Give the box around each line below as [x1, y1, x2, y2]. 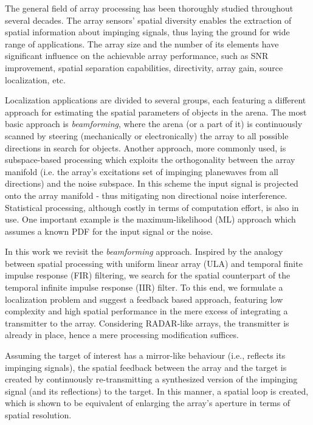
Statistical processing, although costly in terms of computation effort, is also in [5, 201, 299, 213]
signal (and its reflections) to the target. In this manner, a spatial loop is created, [5, 384, 309, 397]
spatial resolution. [5, 409, 72, 421]
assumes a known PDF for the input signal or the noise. [5, 224, 213, 237]
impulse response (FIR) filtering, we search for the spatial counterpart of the [5, 269, 291, 282]
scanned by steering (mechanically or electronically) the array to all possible [5, 129, 289, 142]
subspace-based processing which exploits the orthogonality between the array [5, 153, 295, 166]
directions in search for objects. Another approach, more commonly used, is [5, 141, 286, 154]
